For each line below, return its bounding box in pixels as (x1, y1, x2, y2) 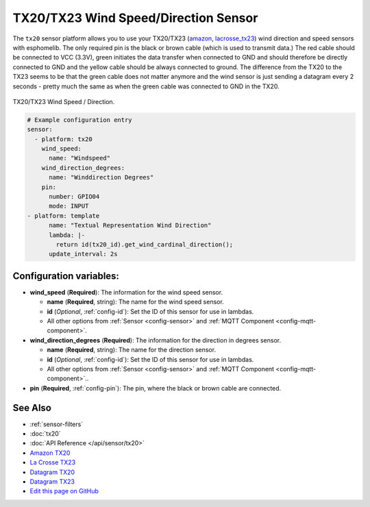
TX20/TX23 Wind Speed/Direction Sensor (12, 10, 258, 25)
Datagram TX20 (29, 468, 75, 476)
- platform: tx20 (34, 135, 92, 143)
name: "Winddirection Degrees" (49, 173, 154, 182)
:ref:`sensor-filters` (29, 420, 84, 428)
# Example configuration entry (27, 116, 133, 123)
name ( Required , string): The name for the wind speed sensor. (47, 298, 224, 306)
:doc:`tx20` (29, 430, 61, 438)
